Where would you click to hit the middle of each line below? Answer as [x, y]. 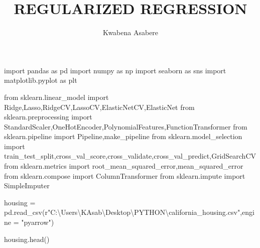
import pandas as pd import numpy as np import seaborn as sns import [115, 70]
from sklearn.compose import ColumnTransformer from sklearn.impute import [125, 175]
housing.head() [27, 239]
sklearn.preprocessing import [48, 117]
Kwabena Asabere [131, 32]
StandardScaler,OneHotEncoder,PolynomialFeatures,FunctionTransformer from [126, 126]
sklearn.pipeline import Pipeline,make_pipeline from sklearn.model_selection [123, 136]
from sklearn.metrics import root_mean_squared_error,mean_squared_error [124, 166]
